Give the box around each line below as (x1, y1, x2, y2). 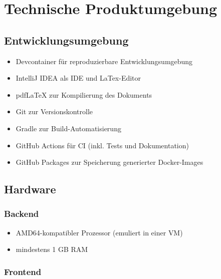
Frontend (4, 265, 42, 277)
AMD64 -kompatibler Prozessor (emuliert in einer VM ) (16, 227, 183, 237)
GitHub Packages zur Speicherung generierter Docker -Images (16, 157, 203, 167)
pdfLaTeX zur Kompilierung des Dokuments (16, 89, 152, 100)
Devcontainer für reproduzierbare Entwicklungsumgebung (16, 56, 193, 66)
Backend (4, 207, 39, 220)
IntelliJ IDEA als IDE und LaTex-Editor (16, 73, 141, 83)
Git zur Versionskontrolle (16, 106, 93, 117)
